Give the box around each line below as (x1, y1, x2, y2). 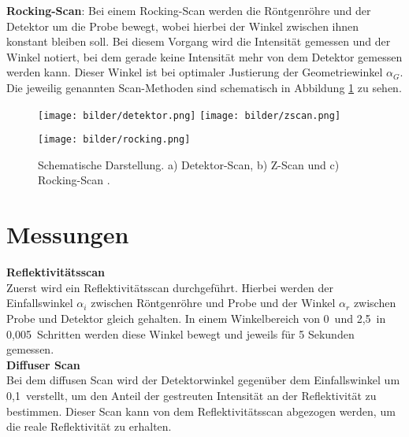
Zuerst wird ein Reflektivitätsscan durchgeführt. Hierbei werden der (6, 279, 333, 295)
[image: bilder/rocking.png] (38, 134, 191, 146)
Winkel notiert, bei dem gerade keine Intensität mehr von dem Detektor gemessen (6, 48, 403, 65)
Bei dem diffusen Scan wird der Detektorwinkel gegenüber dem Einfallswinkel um (6, 372, 400, 388)
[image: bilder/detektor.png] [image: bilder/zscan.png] (38, 109, 341, 121)
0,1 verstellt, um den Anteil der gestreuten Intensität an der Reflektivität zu (6, 387, 377, 403)
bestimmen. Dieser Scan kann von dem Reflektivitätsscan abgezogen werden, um (6, 402, 396, 419)
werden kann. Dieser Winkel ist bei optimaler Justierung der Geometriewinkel (6, 64, 383, 80)
